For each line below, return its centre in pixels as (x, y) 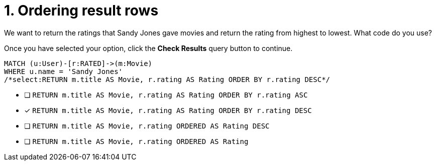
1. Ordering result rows (81, 10)
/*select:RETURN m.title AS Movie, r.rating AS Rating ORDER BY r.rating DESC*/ (167, 79)
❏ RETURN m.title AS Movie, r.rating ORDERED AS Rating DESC (147, 125)
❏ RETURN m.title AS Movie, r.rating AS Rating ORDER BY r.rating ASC (166, 94)
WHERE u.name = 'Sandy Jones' (64, 71)
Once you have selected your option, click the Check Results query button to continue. (148, 48)
